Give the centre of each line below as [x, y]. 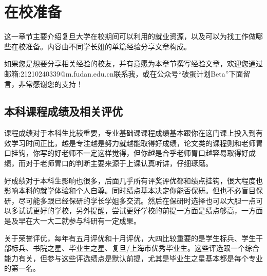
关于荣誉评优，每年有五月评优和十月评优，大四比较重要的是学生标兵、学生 [130, 238]
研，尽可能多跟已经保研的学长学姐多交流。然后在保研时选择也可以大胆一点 [130, 200]
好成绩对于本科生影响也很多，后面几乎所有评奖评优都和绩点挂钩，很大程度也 [133, 180]
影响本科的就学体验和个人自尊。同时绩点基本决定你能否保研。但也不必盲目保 [133, 190]
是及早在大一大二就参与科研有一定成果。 [72, 221]
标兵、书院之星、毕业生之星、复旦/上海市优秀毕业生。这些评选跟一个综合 [135, 248]
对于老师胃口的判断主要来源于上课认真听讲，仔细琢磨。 [119, 163]
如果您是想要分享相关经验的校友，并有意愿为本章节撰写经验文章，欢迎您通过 [133, 63]
